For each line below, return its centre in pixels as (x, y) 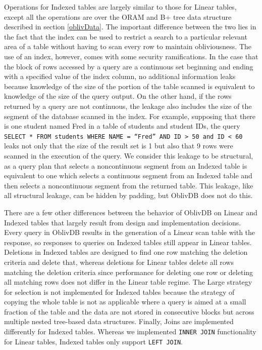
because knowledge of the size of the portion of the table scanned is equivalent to (129, 86)
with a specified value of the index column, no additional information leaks (120, 76)
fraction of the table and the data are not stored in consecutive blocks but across (129, 311)
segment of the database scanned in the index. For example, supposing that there (130, 116)
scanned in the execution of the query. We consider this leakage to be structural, (129, 155)
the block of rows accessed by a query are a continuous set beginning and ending (129, 66)
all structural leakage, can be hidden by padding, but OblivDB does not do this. (128, 195)
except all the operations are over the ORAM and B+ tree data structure (118, 16)
